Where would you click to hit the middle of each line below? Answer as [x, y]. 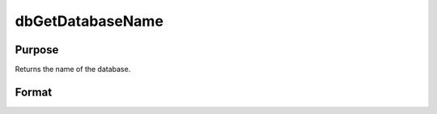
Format [34, 92]
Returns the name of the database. [73, 70]
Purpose [37, 50]
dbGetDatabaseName [89, 21]
